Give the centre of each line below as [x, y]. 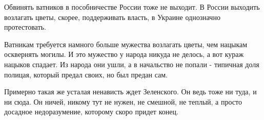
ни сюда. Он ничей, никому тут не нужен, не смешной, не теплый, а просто [123, 101]
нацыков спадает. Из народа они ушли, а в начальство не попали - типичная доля [132, 64]
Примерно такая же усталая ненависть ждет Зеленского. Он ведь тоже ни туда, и [130, 92]
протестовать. [25, 27]
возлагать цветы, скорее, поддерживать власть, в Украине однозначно [112, 17]
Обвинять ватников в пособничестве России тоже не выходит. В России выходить [132, 7]
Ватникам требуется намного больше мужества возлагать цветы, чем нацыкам [126, 44]
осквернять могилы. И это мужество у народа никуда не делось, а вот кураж [124, 54]
